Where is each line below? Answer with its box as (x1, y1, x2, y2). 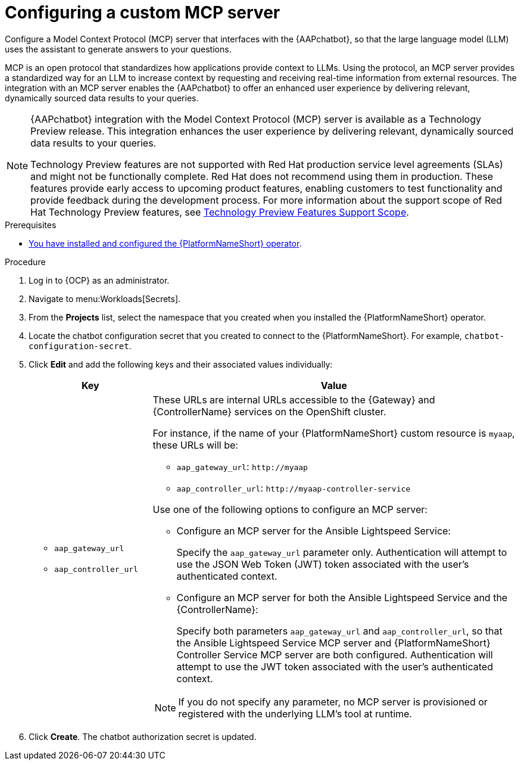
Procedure (5, 256, 46, 267)
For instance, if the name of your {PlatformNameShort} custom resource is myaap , (152, 427, 515, 439)
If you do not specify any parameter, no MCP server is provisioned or (178, 695, 488, 708)
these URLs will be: (152, 439, 238, 451)
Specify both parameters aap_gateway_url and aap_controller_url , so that (176, 624, 503, 637)
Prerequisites (5, 219, 57, 230)
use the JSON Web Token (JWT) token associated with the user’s (176, 558, 469, 570)
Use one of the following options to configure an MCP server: (152, 503, 428, 515)
